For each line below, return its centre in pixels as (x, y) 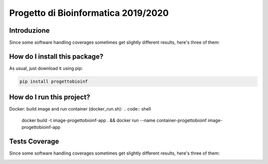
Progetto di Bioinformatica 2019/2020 (89, 13)
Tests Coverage (34, 141)
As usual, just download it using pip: (46, 68)
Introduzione (30, 30)
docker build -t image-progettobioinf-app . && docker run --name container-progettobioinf (114, 120)
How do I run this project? (50, 97)
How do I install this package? (56, 56)
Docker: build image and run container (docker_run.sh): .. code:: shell (80, 109)
